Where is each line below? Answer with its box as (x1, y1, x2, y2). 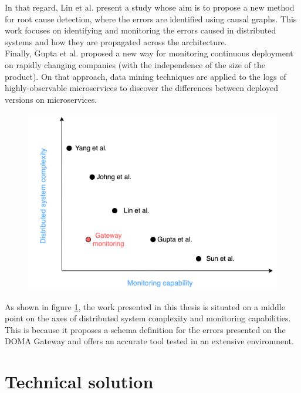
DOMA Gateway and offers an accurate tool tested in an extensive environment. (5, 335, 294, 347)
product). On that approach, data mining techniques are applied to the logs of (5, 70, 286, 82)
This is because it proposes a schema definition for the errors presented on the (5, 323, 286, 335)
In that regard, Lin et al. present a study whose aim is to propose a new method (5, 1, 295, 13)
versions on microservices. (5, 93, 97, 105)
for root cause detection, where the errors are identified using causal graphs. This (5, 12, 297, 25)
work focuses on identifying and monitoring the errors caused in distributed (5, 24, 276, 36)
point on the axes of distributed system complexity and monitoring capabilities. (5, 312, 291, 324)
